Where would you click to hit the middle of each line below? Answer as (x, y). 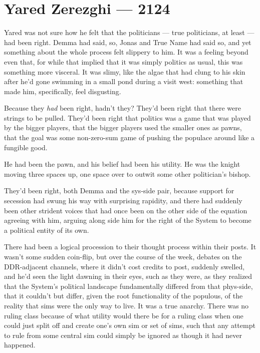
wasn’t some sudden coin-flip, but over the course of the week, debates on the (123, 256)
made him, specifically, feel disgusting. (63, 91)
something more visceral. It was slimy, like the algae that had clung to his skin (125, 71)
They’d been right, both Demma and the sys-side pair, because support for (119, 191)
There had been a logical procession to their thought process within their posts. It (130, 247)
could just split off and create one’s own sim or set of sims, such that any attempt (130, 325)
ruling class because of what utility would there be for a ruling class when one (124, 315)
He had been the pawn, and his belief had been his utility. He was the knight (122, 164)
